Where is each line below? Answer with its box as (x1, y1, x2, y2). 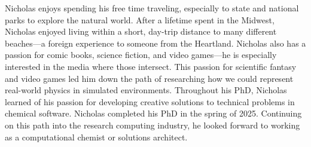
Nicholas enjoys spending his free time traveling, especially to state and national (5, 2, 299, 14)
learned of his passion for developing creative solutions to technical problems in (5, 95, 295, 108)
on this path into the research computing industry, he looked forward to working (5, 118, 300, 131)
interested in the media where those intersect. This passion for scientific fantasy (5, 60, 297, 72)
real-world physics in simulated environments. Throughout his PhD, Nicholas (5, 84, 287, 96)
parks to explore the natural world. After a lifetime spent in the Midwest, (5, 13, 275, 26)
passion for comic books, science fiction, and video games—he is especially (5, 48, 277, 61)
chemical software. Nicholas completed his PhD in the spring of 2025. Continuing (5, 107, 302, 120)
